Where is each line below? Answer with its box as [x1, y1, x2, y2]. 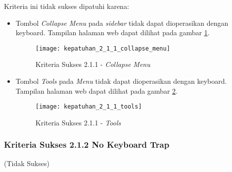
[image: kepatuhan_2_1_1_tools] [35, 103, 142, 111]
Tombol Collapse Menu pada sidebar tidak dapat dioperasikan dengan [15, 17, 229, 28]
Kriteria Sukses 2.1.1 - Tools [35, 117, 121, 127]
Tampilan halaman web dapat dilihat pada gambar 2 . [15, 85, 178, 96]
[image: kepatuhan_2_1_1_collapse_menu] [35, 45, 170, 52]
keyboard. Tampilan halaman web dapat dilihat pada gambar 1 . [15, 27, 210, 38]
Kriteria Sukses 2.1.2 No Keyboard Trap [4, 138, 170, 151]
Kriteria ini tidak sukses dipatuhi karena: [4, 1, 129, 11]
